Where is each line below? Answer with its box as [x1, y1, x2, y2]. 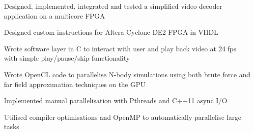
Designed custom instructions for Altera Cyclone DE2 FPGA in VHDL [4, 27, 218, 37]
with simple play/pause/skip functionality [4, 53, 130, 63]
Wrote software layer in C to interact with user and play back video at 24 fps [4, 43, 236, 53]
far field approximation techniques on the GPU [4, 79, 146, 89]
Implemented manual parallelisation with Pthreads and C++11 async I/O [4, 95, 227, 106]
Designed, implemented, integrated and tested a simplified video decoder [4, 1, 223, 11]
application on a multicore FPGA [4, 10, 105, 21]
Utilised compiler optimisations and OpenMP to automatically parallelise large [4, 111, 241, 122]
